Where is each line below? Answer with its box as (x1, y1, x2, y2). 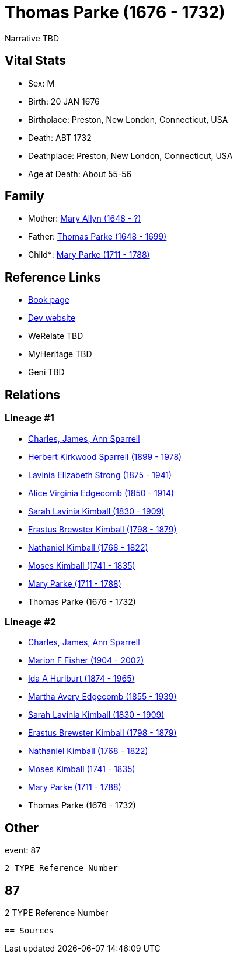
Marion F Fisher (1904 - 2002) (28, 655, 144, 666)
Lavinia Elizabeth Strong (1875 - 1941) (28, 469, 172, 480)
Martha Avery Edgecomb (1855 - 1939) (28, 691, 177, 702)
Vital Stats (5, 53, 67, 68)
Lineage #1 (5, 412, 54, 424)
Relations (5, 387, 61, 402)
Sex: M (28, 78, 55, 88)
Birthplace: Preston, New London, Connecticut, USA (28, 114, 228, 124)
